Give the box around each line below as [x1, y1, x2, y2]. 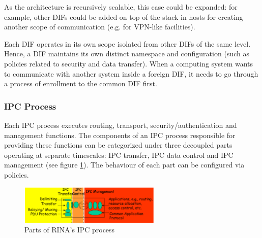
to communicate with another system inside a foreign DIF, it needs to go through [4, 68, 258, 79]
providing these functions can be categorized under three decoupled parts [4, 140, 232, 150]
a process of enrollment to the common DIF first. [4, 78, 157, 89]
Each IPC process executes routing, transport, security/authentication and [4, 119, 237, 130]
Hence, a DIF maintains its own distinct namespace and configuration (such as [4, 48, 249, 59]
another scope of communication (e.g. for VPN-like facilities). [4, 21, 195, 32]
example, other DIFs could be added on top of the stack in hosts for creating [4, 11, 243, 22]
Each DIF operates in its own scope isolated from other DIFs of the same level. [4, 38, 251, 49]
